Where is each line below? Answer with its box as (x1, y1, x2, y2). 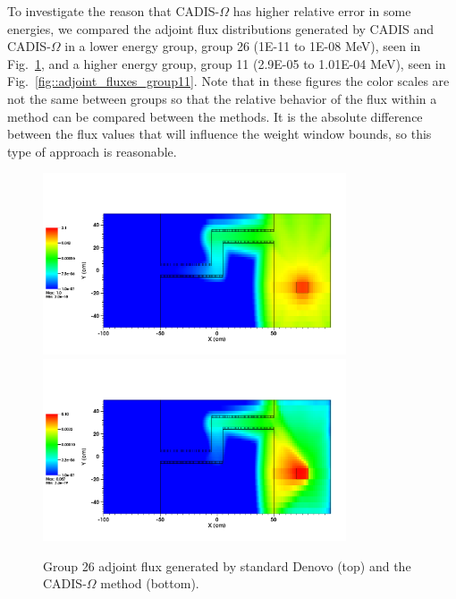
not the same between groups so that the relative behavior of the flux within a (7, 89, 437, 107)
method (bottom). (100, 574, 199, 593)
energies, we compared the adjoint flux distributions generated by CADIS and (7, 19, 434, 38)
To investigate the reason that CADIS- (7, 2, 220, 20)
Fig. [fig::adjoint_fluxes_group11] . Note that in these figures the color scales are (7, 72, 450, 90)
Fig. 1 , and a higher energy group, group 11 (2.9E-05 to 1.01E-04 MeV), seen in (7, 54, 446, 73)
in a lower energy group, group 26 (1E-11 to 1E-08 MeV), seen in (64, 37, 421, 56)
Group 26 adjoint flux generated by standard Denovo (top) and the (43, 556, 411, 575)
